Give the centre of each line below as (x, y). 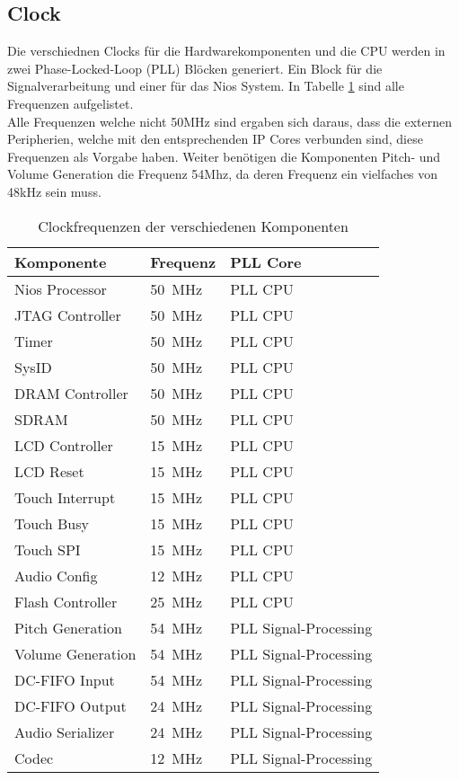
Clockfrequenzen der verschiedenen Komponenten (193, 226)
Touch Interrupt (65, 497)
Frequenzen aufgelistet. (71, 103)
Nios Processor (61, 288)
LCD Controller (64, 445)
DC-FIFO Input (65, 679)
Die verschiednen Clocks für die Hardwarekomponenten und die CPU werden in (226, 51)
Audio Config (56, 575)
